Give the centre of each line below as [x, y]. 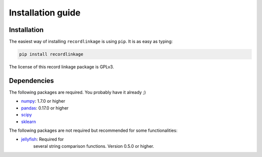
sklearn [29, 122]
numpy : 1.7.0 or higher [43, 101]
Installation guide [45, 13]
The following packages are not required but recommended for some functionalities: [93, 130]
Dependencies [32, 81]
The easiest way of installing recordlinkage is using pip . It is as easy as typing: [91, 42]
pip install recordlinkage [51, 54]
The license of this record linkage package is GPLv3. [61, 67]
